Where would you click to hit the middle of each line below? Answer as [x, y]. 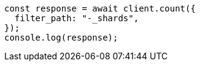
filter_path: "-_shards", [77, 18]
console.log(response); [61, 38]
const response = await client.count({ [100, 8]
